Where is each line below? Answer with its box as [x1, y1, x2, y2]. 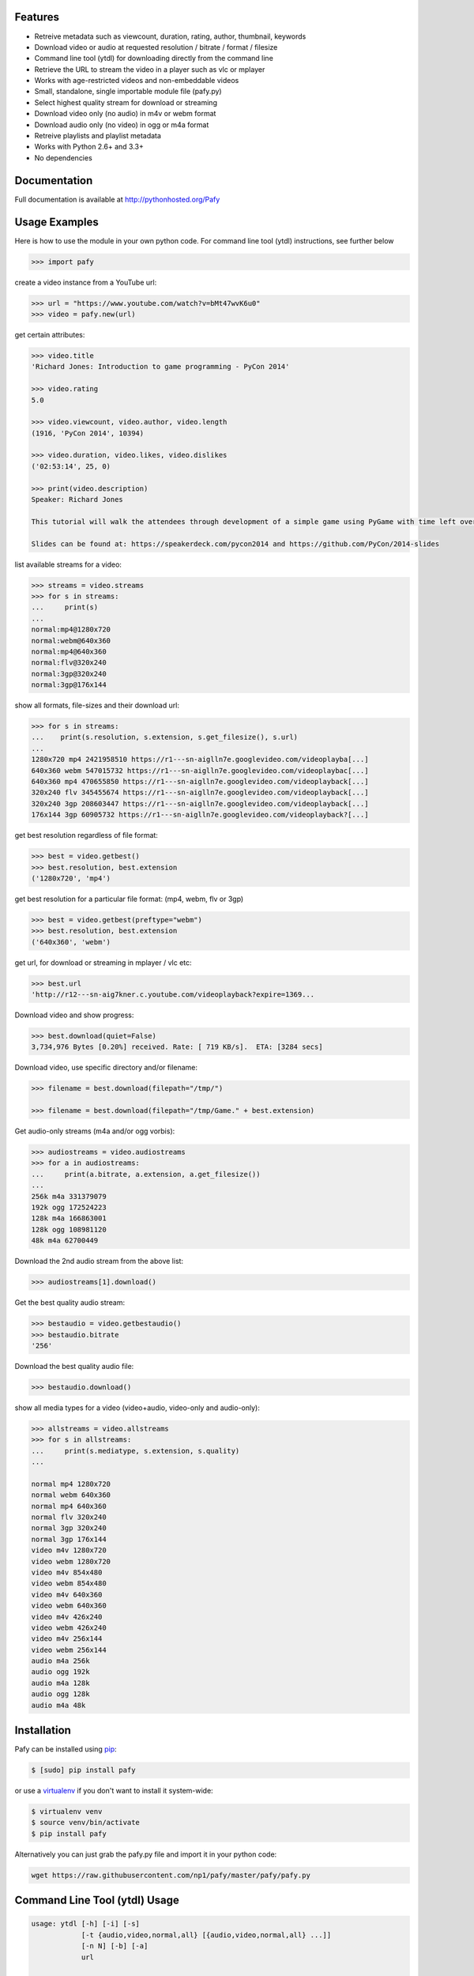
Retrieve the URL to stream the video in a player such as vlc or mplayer [34, 64, 265, 74]
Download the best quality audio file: [14, 1361, 134, 1371]
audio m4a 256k [31, 1657, 90, 1665]
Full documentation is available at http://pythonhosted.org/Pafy [14, 194, 220, 204]
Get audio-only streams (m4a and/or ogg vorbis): [14, 1126, 175, 1136]
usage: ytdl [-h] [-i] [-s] [31, 1919, 140, 1929]
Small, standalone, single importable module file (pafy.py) [34, 87, 222, 96]
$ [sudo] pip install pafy [31, 1766, 136, 1774]
